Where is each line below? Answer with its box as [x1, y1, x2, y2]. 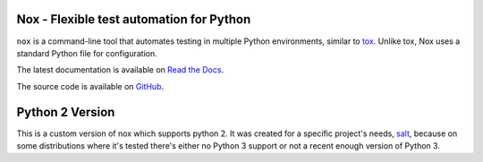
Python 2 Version [16, 104, 115, 120]
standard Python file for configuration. [16, 47, 157, 58]
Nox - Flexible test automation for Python [16, 12, 251, 27]
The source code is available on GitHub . [16, 81, 165, 91]
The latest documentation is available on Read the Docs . [16, 64, 224, 75]
